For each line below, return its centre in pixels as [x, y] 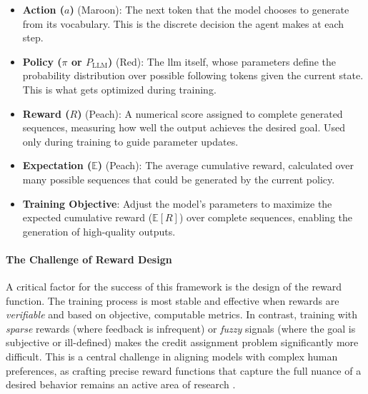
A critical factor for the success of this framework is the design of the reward [174, 287]
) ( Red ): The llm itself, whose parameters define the [222, 61]
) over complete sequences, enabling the [265, 217]
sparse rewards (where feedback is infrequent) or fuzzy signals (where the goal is [181, 328]
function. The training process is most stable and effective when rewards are [173, 300]
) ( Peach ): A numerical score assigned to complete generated [210, 113]
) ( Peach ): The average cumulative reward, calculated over [225, 165]
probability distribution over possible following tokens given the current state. [193, 75]
